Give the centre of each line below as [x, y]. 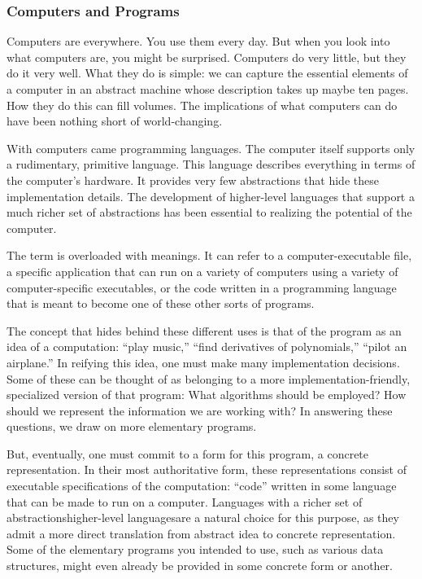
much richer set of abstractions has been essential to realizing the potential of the [209, 212]
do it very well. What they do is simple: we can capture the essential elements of [207, 73]
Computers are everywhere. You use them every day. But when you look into [198, 41]
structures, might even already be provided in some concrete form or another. [200, 566]
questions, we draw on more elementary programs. [132, 426]
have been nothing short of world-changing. [115, 121]
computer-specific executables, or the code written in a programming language [202, 287]
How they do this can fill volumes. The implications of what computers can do [202, 105]
